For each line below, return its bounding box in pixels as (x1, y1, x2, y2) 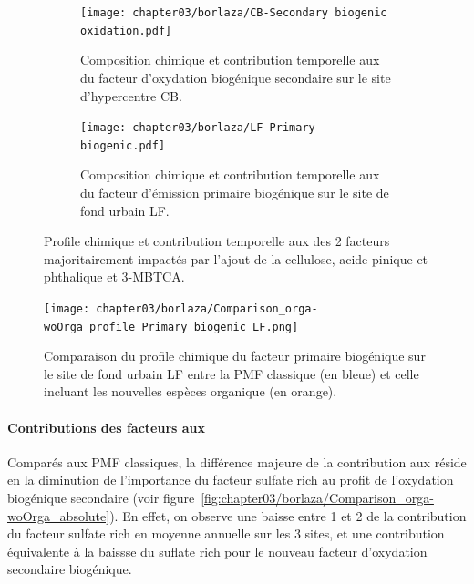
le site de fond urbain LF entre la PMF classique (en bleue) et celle (44, 364, 419, 383)
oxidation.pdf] (80, 24, 172, 37)
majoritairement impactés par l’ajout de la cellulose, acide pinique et (44, 249, 428, 268)
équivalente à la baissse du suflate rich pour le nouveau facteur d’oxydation (7, 541, 428, 560)
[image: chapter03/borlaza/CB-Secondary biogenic (80, 6, 387, 19)
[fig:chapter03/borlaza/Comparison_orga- (201, 488, 434, 507)
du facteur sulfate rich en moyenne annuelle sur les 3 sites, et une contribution (7, 524, 445, 543)
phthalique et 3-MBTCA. (44, 267, 185, 286)
